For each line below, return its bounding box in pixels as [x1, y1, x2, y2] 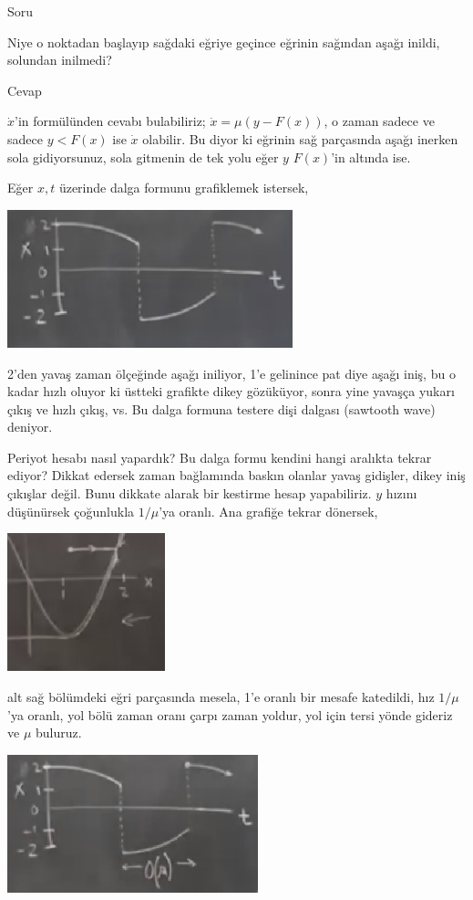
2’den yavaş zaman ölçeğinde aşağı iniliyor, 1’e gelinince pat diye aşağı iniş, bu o [7, 363, 456, 382]
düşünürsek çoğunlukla [7, 501, 135, 520]
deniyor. [7, 417, 53, 436]
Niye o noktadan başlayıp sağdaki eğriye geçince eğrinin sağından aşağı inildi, [7, 32, 440, 51]
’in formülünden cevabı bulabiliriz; [15, 111, 206, 131]
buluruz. [36, 723, 82, 742]
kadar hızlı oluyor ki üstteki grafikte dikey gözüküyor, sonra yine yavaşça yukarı [7, 382, 455, 401]
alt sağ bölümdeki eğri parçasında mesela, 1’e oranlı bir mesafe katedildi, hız [7, 687, 435, 706]
